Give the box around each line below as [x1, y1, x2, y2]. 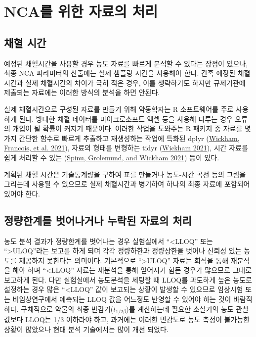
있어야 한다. [4, 188, 40, 198]
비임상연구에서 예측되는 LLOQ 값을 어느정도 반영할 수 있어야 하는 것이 [12, 294, 231, 304]
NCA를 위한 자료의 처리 [4, 1, 158, 21]
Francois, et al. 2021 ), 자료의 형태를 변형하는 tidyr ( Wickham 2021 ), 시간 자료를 [4, 143, 248, 153]
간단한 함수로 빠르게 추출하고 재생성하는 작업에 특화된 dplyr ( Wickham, [19, 133, 240, 143]
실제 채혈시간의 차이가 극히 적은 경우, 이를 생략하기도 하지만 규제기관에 [25, 77, 246, 88]
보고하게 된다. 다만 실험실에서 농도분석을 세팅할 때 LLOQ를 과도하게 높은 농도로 [4, 274, 252, 285]
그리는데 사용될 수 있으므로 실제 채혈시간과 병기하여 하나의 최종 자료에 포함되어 [4, 179, 250, 189]
